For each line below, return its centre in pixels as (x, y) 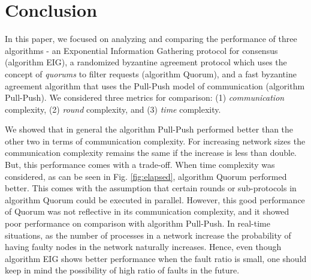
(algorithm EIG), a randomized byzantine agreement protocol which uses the (146, 62)
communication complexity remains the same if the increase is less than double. (151, 153)
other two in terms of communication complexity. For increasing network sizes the (155, 141)
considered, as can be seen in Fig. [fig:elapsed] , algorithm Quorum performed (146, 176)
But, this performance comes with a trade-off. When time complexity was (140, 165)
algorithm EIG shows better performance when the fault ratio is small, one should (156, 258)
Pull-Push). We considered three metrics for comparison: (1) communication (145, 97)
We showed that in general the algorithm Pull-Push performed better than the (149, 129)
